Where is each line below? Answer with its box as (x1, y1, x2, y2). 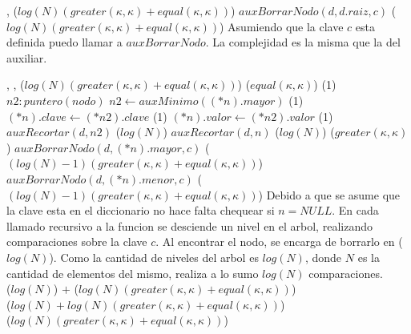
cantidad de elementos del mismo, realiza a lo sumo (6, 264, 259, 281)
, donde (304, 248, 342, 265)
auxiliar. (6, 49, 47, 66)
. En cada (332, 202, 379, 219)
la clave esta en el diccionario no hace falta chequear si (6, 202, 275, 219)
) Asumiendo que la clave (219, 18, 344, 34)
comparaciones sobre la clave (6, 233, 147, 250)
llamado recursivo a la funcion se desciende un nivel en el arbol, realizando (6, 217, 373, 234)
